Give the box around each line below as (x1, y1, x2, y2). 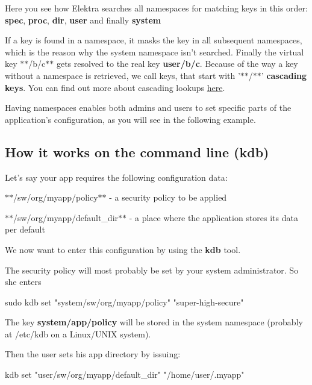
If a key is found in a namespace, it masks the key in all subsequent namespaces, (5, 34, 302, 46)
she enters (5, 275, 42, 288)
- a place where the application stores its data (129, 211, 298, 224)
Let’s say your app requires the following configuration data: (5, 171, 228, 183)
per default (5, 223, 45, 236)
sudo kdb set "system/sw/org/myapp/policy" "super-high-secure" (5, 295, 244, 308)
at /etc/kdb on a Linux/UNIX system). (5, 327, 151, 340)
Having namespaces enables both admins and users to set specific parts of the (5, 101, 292, 114)
